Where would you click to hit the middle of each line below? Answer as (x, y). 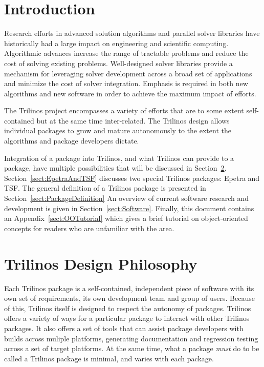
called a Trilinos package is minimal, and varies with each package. (109, 358)
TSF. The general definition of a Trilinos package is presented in (105, 188)
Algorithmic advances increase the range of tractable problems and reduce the (126, 53)
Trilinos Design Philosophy (101, 263)
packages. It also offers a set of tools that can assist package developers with (124, 328)
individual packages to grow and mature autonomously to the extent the (118, 130)
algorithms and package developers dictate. (72, 141)
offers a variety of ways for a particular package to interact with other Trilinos (127, 318)
